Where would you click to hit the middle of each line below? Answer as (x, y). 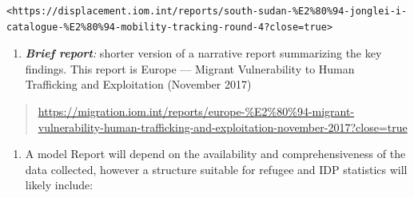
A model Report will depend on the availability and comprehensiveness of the (215, 154)
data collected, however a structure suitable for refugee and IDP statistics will (216, 169)
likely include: (59, 185)
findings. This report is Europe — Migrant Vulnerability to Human (190, 68)
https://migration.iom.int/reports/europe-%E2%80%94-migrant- (196, 111)
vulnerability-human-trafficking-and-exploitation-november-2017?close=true (223, 127)
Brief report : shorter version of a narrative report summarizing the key (203, 53)
